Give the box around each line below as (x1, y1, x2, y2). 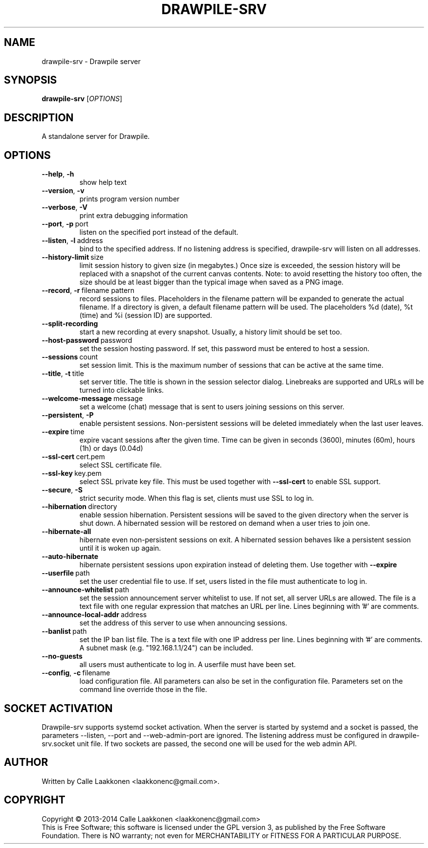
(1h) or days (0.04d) (79, 444, 143, 453)
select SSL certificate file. (79, 461, 162, 469)
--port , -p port (42, 220, 88, 228)
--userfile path (42, 569, 90, 578)
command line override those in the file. (79, 685, 207, 694)
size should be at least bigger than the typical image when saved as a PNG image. (79, 278, 344, 287)
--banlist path (42, 627, 87, 636)
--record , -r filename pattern (42, 286, 134, 295)
